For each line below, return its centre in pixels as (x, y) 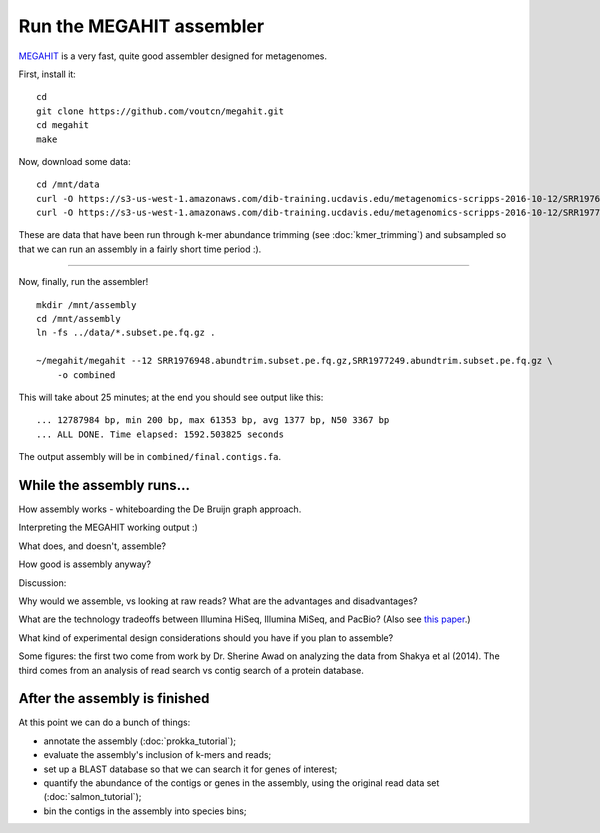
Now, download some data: (74, 161)
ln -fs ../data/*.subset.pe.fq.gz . (126, 333)
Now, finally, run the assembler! (83, 282)
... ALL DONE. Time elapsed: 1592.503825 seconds (160, 434)
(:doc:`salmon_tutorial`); (92, 797)
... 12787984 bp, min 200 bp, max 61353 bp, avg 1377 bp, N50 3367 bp (213, 420)
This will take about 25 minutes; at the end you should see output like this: (171, 397)
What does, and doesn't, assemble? (92, 546)
